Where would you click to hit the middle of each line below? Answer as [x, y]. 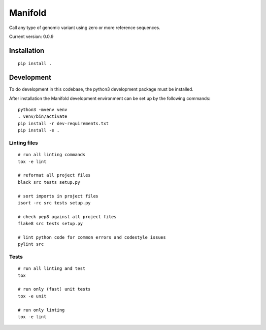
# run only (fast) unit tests [54, 289]
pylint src [31, 244]
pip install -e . [39, 130]
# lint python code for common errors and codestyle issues [92, 237]
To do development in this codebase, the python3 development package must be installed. [101, 89]
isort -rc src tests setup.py [54, 203]
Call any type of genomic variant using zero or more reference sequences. [84, 28]
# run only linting [41, 310]
